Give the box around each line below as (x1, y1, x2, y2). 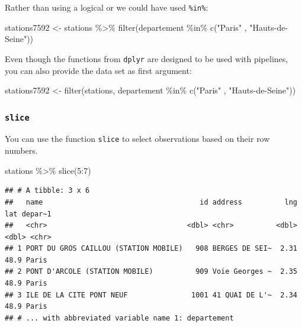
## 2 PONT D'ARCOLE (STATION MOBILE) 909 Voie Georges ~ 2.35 (5, 267, 297, 276)
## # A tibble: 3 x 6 (5, 186, 90, 195)
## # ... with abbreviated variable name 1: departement (5, 313, 234, 322)
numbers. (5, 144, 38, 157)
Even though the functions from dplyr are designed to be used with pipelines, (5, 52, 288, 64)
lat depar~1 (5, 209, 52, 218)
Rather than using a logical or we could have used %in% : (5, 1, 208, 13)
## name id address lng (5, 198, 297, 206)
